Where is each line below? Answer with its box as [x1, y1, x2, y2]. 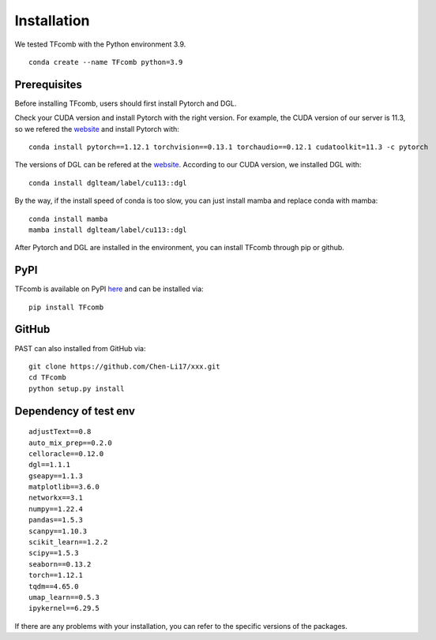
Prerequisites [14, 77, 82, 91]
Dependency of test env [14, 404, 136, 417]
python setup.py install [28, 384, 125, 393]
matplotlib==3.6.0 [28, 482, 100, 492]
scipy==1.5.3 [28, 548, 79, 558]
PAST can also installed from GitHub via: [14, 343, 146, 353]
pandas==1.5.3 [28, 515, 83, 525]
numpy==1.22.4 [28, 504, 83, 513]
